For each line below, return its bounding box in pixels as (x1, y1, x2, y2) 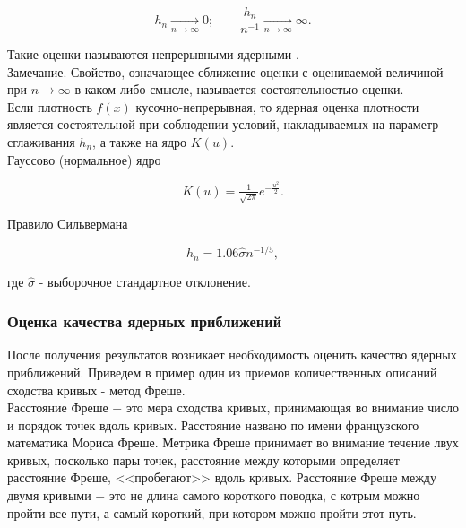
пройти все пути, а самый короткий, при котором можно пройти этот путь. (7, 503, 417, 522)
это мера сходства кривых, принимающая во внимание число (125, 398, 460, 417)
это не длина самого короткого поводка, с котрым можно (108, 486, 420, 505)
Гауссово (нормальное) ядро (7, 150, 161, 169)
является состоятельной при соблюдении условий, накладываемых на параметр (7, 115, 439, 134)
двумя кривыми (7, 486, 91, 505)
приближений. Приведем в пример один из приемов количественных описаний (7, 362, 437, 381)
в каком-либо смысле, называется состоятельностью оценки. (74, 80, 404, 99)
